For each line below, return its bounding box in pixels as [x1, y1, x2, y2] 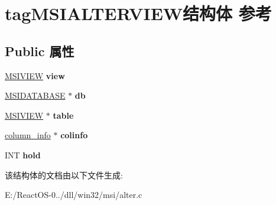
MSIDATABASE [5, 89, 66, 102]
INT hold [5, 148, 41, 161]
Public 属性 [5, 41, 74, 60]
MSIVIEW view [5, 69, 65, 82]
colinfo [60, 129, 88, 141]
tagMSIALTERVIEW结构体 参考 [5, 1, 272, 25]
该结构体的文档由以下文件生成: [5, 168, 123, 181]
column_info [5, 129, 51, 141]
